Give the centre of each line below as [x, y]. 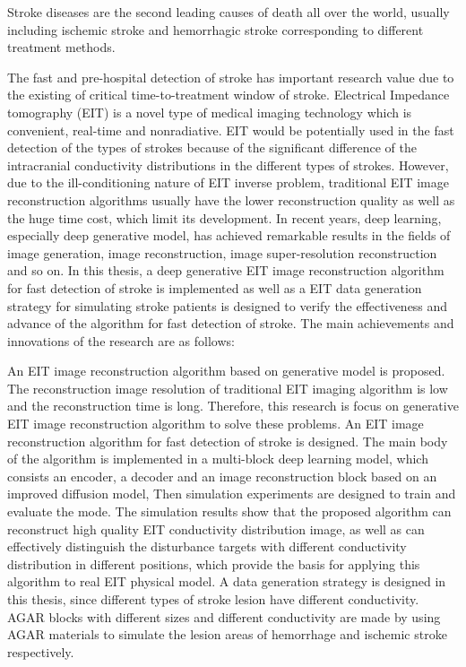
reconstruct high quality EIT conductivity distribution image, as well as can [216, 528]
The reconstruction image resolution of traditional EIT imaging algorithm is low [228, 388]
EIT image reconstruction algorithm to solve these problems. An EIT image [216, 424]
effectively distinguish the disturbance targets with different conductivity [207, 546]
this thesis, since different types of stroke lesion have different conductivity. [213, 599]
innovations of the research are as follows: [121, 340]
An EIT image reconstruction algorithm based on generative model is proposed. [226, 371]
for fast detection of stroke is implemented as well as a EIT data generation [215, 287]
